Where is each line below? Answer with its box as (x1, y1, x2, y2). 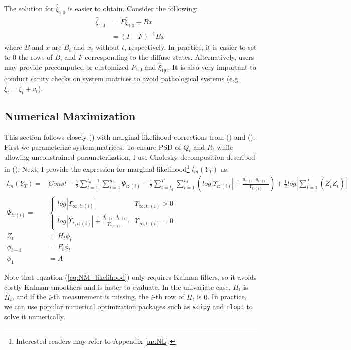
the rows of (18, 51, 53, 62)
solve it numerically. (4, 311, 65, 321)
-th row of (153, 291, 184, 302)
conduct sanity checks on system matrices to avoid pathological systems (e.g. (4, 73, 240, 84)
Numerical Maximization (4, 108, 136, 124)
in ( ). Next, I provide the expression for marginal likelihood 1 (4, 162, 190, 174)
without (95, 42, 120, 52)
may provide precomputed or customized (4, 61, 129, 72)
